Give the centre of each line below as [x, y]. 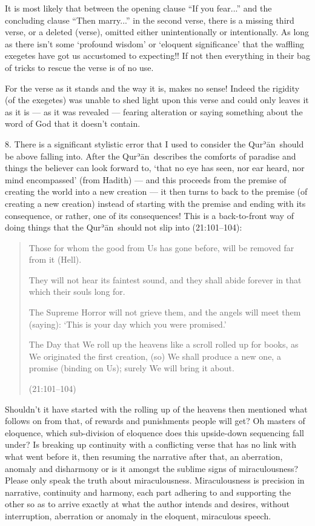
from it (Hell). [55, 259]
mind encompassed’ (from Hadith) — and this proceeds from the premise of [146, 179]
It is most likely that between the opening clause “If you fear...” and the [138, 8]
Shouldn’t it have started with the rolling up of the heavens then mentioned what [156, 409]
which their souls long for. [77, 292]
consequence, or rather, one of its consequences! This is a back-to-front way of [149, 215]
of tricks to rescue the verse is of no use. [79, 67]
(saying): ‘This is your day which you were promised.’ [128, 324]
